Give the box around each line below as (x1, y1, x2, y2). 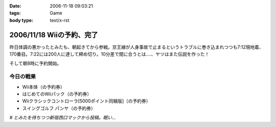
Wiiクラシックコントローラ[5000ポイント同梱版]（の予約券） (22, 98, 151, 104)
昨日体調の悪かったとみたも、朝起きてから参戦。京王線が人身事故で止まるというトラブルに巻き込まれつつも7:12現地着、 (9, 44, 264, 50)
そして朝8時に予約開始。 (9, 60, 62, 66)
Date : (9, 3, 21, 9)
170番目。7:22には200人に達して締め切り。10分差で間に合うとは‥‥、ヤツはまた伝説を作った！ (9, 51, 210, 57)
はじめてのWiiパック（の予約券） (22, 91, 92, 97)
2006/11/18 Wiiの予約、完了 (9, 31, 98, 39)
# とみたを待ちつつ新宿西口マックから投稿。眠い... (9, 115, 116, 121)
